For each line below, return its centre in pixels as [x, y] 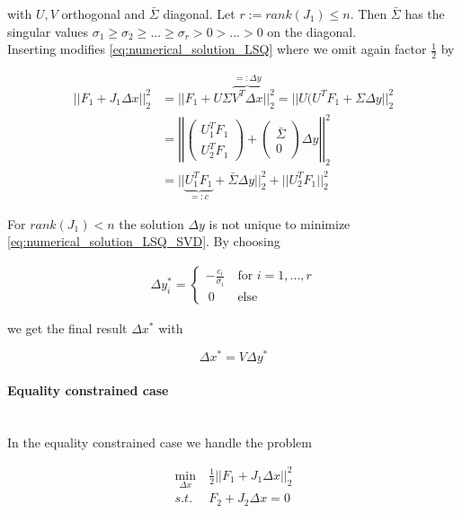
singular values [48, 31]
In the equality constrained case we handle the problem [160, 442]
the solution [151, 223]
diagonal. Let [199, 13]
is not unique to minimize [280, 223]
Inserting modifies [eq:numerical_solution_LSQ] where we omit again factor [217, 49]
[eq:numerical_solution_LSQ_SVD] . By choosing [144, 241]
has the [425, 13]
